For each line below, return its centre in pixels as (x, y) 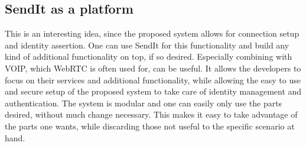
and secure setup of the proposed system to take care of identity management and (153, 91)
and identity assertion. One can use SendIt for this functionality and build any (147, 45)
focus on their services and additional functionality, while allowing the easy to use (153, 80)
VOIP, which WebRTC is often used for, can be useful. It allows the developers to (153, 68)
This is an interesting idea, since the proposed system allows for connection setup (152, 33)
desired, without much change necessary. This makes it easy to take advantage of (151, 114)
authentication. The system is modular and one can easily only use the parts (144, 103)
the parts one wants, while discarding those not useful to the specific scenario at (150, 126)
